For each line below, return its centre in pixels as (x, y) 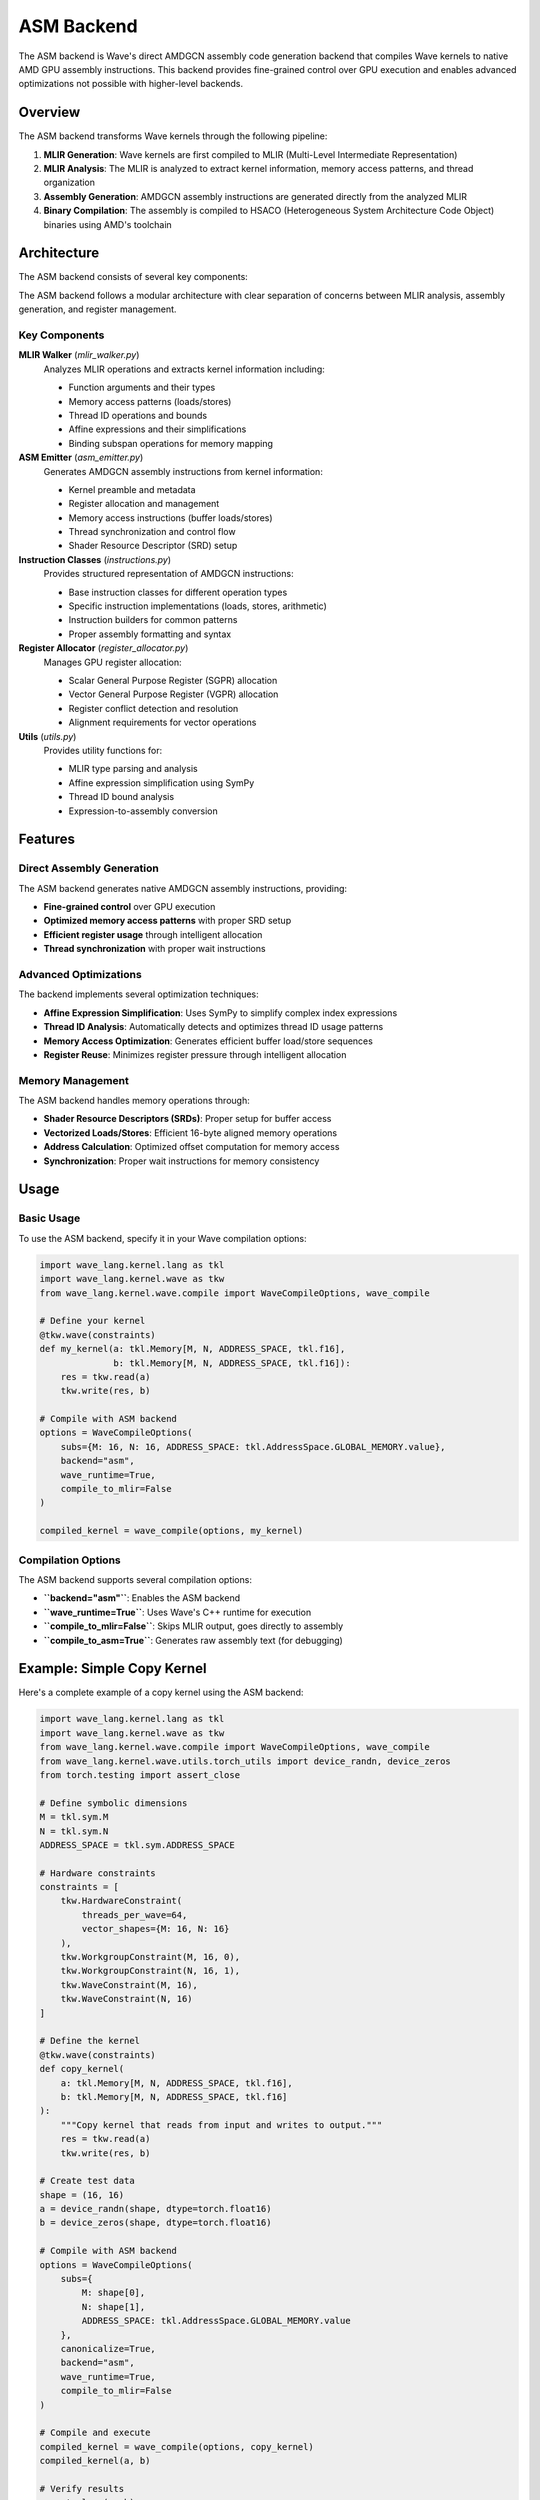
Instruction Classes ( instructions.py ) (95, 559)
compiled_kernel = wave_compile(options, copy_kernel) (176, 2446)
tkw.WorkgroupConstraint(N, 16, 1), (150, 1971)
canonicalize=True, (108, 2348)
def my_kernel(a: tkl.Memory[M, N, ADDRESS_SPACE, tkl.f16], (192, 1349)
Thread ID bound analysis (121, 797)
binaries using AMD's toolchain (107, 224)
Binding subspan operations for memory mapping (171, 443)
